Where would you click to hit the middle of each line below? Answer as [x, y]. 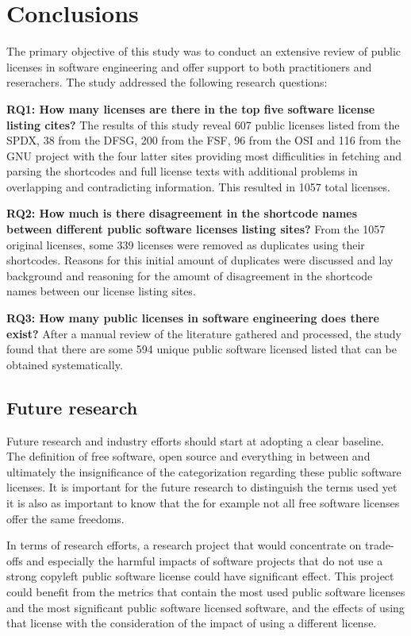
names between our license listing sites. [101, 291]
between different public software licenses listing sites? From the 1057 [196, 229]
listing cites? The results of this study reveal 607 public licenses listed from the [203, 124]
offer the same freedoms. [65, 518]
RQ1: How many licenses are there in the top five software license [191, 108]
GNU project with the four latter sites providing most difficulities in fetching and [204, 155]
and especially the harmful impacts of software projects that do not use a [205, 560]
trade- [380, 545]
